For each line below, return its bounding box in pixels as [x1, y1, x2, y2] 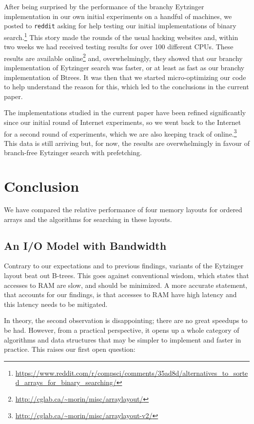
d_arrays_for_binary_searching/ [15, 377, 117, 387]
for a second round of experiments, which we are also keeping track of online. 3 [4, 127, 237, 139]
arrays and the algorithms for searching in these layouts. [4, 214, 172, 224]
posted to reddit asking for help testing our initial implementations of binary [4, 20, 236, 31]
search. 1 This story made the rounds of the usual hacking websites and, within [4, 30, 238, 42]
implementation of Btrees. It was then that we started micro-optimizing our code [4, 72, 246, 82]
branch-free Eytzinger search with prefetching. [4, 147, 142, 158]
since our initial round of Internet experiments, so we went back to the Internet [4, 117, 241, 127]
